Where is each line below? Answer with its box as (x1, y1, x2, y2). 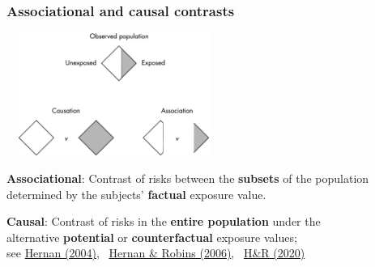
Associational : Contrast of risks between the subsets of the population (6, 169, 369, 186)
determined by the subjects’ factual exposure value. (6, 185, 266, 202)
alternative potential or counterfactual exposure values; (6, 228, 297, 245)
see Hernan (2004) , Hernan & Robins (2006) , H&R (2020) (6, 244, 305, 261)
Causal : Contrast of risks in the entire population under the (6, 213, 321, 230)
